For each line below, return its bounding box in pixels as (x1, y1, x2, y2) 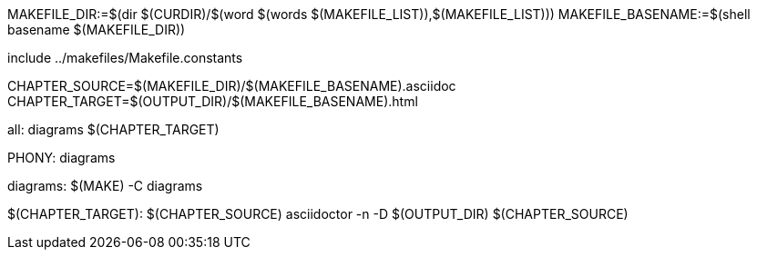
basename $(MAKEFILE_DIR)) (7, 22, 186, 37)
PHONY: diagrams (7, 150, 116, 165)
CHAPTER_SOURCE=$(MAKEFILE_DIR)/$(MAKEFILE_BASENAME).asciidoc (7, 78, 456, 94)
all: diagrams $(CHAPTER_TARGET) (7, 122, 220, 137)
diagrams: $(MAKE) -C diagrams (7, 178, 203, 193)
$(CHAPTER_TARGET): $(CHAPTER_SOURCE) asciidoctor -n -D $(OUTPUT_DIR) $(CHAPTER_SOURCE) (7, 206, 629, 222)
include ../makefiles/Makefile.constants (7, 50, 243, 65)
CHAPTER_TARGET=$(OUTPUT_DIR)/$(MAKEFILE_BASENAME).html (7, 94, 418, 109)
